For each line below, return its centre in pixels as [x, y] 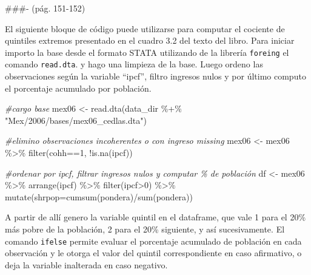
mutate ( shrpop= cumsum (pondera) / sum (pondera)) [99, 196]
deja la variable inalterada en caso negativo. [86, 264]
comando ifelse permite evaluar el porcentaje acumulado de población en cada [153, 241]
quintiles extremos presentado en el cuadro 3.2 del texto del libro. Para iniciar [150, 40]
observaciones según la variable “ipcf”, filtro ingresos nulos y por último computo [155, 76]
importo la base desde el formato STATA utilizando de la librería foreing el [147, 52]
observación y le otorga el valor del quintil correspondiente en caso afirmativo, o [153, 253]
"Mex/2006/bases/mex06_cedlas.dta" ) [76, 120]
